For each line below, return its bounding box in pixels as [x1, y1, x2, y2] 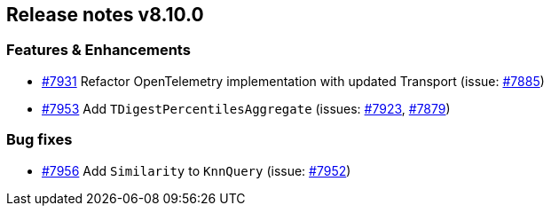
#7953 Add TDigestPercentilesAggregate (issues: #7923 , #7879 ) [42, 100, 451, 116]
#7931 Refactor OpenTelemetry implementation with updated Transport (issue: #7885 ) [42, 73, 545, 89]
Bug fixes [6, 130, 73, 149]
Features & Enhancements [6, 41, 191, 59]
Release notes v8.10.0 [6, 4, 204, 26]
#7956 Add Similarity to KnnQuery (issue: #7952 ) [42, 162, 351, 178]
